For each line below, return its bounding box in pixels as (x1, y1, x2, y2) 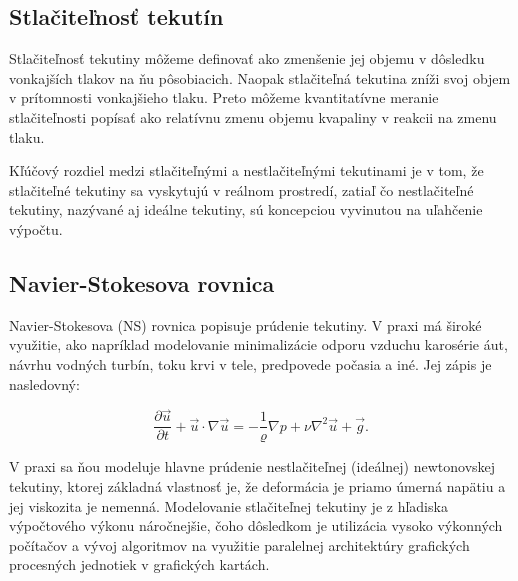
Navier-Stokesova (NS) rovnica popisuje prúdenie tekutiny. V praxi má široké (9, 314, 482, 335)
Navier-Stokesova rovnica (9, 267, 275, 298)
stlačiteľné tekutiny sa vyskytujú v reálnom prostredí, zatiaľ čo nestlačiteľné (9, 179, 474, 200)
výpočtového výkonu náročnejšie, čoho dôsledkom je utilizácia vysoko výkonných (9, 515, 503, 536)
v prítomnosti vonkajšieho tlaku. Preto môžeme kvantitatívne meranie (9, 87, 439, 108)
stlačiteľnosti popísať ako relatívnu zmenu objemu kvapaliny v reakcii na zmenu (9, 106, 497, 127)
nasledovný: (9, 373, 80, 394)
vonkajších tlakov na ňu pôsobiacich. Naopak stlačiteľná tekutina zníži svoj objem (9, 67, 511, 88)
